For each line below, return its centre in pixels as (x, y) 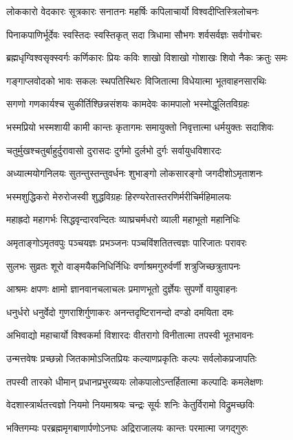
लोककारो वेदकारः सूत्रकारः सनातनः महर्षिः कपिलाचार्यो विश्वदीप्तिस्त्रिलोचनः (133, 11)
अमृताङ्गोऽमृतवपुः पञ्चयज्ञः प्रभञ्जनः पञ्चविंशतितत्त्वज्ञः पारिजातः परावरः (127, 242)
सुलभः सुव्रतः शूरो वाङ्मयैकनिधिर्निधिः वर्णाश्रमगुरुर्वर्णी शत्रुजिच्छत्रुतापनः (123, 265)
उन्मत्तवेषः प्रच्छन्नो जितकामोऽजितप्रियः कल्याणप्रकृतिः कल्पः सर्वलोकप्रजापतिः (132, 358)
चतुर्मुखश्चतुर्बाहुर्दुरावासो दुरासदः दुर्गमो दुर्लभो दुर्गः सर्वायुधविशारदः (114, 150)
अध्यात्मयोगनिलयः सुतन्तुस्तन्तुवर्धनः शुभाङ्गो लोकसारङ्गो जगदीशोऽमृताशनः (134, 173)
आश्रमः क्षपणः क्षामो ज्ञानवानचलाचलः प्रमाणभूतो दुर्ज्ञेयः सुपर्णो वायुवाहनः (122, 289)
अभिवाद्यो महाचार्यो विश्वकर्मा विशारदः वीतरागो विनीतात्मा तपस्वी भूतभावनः (130, 335)
